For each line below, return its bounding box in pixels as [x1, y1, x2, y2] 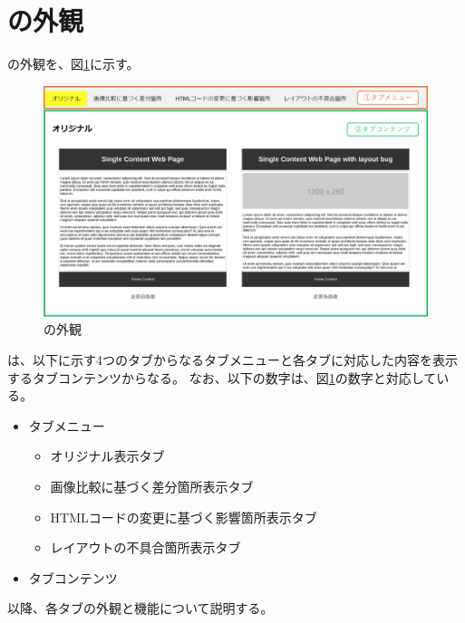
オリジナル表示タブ [50, 446, 165, 465]
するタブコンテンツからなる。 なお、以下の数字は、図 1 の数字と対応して [7, 368, 437, 387]
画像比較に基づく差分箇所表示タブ [50, 476, 254, 495]
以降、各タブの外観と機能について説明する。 [7, 599, 274, 618]
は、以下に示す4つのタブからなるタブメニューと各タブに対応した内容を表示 [7, 350, 458, 369]
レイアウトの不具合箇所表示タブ [50, 538, 241, 557]
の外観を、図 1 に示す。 [7, 54, 140, 73]
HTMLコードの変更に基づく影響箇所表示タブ [50, 507, 317, 526]
